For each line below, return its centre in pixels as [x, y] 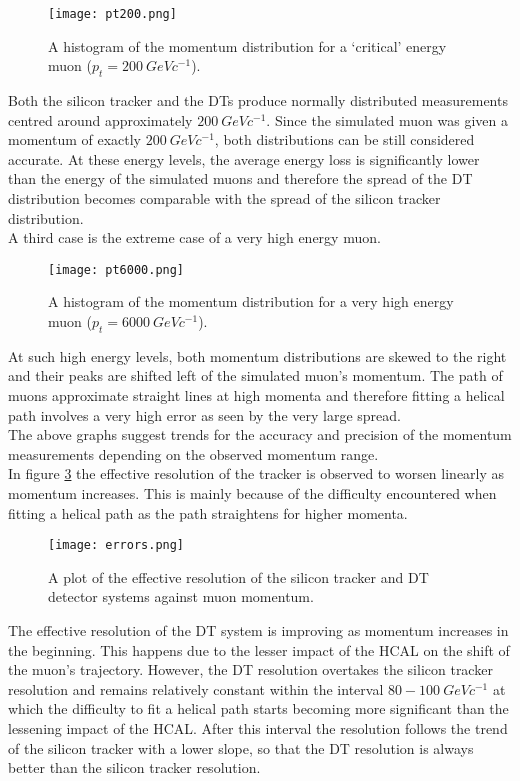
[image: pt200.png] [112, 14]
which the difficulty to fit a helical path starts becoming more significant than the [258, 708]
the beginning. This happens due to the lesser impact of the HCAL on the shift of [259, 649]
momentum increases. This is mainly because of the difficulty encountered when [252, 493]
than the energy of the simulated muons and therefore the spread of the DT [240, 178]
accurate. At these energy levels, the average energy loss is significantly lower [244, 158]
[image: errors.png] [116, 545]
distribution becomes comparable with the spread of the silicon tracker [224, 198]
